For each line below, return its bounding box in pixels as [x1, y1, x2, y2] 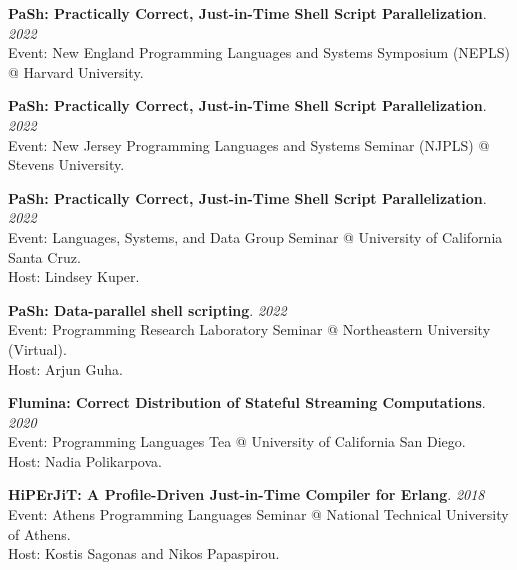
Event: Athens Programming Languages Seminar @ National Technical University [8, 504, 509, 525]
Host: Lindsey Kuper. [8, 266, 140, 287]
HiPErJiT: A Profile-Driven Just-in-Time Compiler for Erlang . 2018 [8, 484, 485, 505]
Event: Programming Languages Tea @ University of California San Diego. [8, 431, 466, 452]
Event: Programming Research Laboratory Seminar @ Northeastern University [8, 319, 491, 340]
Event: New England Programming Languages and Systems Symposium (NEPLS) [8, 42, 510, 63]
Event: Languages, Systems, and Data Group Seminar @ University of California [8, 226, 503, 247]
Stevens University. [8, 154, 125, 175]
